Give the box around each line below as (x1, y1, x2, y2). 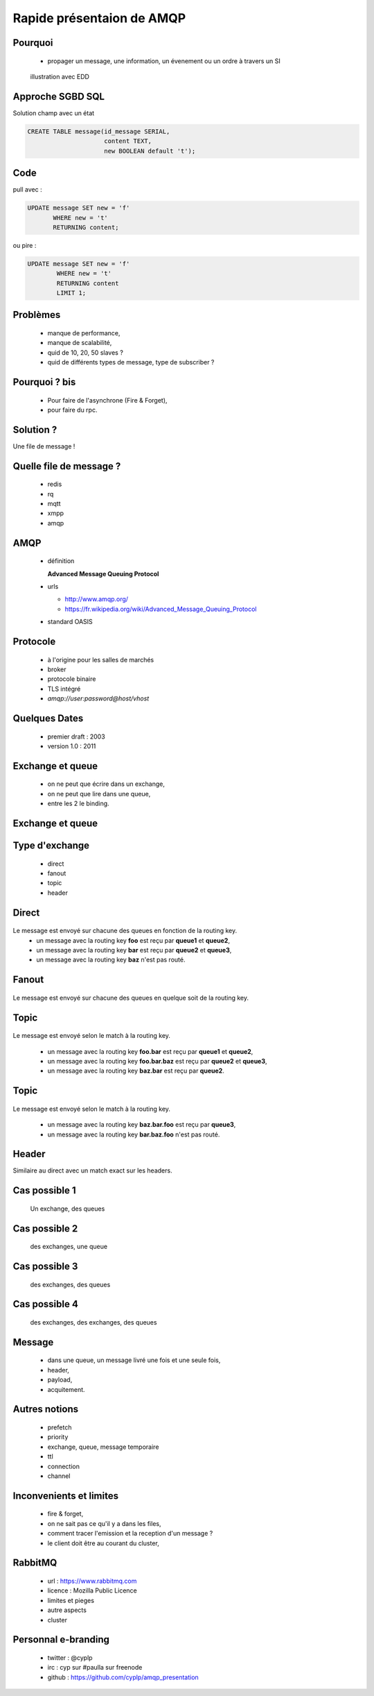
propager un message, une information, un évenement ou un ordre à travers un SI (47, 56, 280, 65)
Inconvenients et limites (12, 1490, 119, 1502)
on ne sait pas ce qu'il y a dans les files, (47, 1519, 161, 1527)
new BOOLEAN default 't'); (104, 146, 196, 155)
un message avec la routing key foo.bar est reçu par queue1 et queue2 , (47, 1047, 253, 1055)
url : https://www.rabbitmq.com (47, 1577, 137, 1585)
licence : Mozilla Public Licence (47, 1586, 138, 1595)
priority (47, 1433, 69, 1441)
